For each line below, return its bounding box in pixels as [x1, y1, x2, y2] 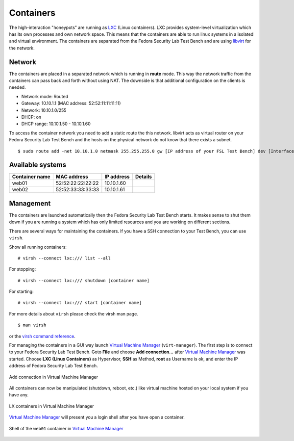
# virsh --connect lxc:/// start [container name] [18, 300, 142, 306]
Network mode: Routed [21, 93, 69, 99]
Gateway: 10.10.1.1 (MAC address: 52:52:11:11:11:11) [21, 101, 121, 106]
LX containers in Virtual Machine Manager [9, 403, 94, 409]
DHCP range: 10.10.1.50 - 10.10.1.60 [21, 121, 91, 127]
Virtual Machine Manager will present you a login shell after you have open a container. [9, 415, 185, 420]
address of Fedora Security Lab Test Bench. [9, 363, 98, 369]
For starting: [9, 288, 34, 294]
